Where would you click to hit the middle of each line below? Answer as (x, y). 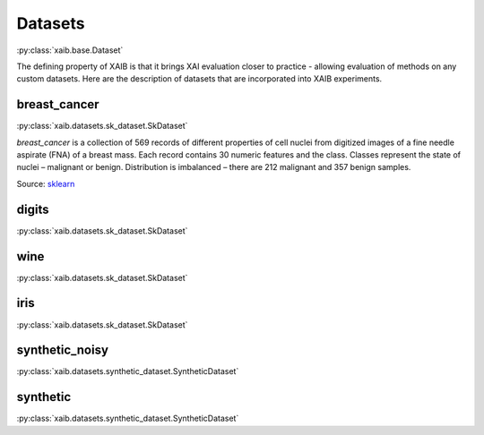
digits (33, 209)
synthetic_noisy (63, 350)
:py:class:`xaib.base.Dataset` (70, 50)
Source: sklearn (46, 183)
